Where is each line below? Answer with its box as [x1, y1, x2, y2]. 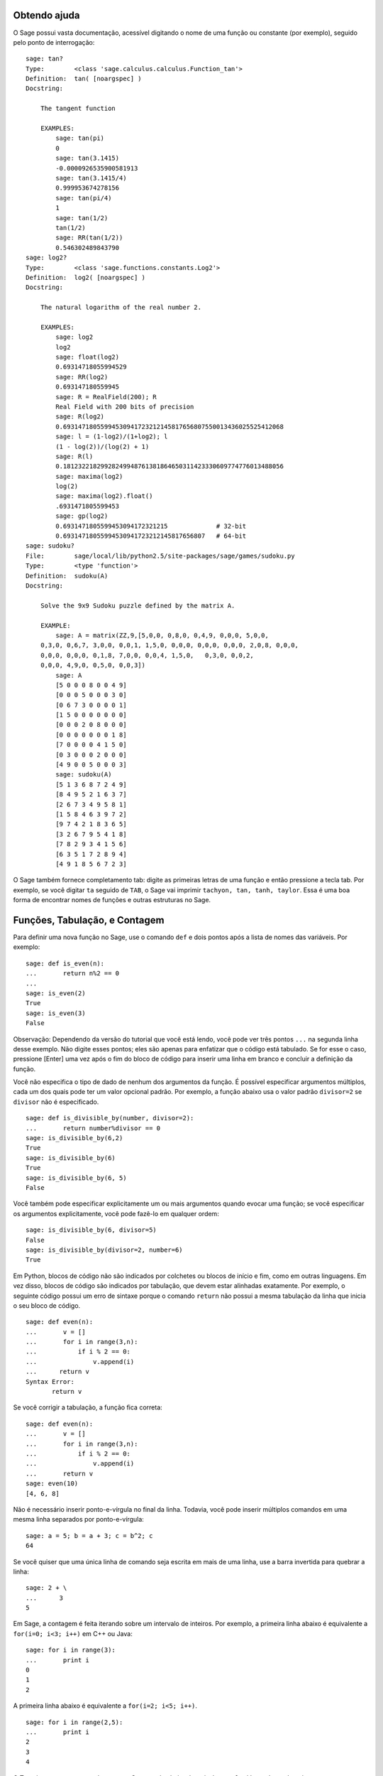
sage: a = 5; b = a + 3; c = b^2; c [26, 1532, 153, 1539]
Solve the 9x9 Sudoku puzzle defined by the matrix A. [40, 601, 235, 610]
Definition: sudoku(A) [26, 572, 109, 580]
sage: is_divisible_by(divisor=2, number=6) [26, 1245, 184, 1254]
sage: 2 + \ [26, 1584, 67, 1592]
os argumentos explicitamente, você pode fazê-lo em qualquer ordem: [13, 1209, 219, 1218]
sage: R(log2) [55, 413, 105, 421]
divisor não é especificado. [13, 1098, 99, 1106]
